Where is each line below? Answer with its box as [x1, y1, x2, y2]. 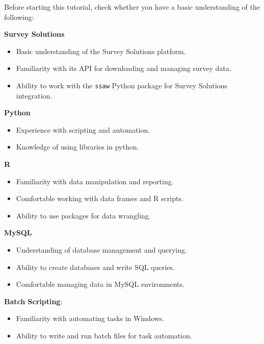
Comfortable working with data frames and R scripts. [16, 193, 183, 204]
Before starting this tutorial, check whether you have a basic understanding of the [4, 2, 260, 12]
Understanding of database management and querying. [16, 244, 187, 255]
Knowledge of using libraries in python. [16, 141, 139, 152]
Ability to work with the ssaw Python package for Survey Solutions [16, 80, 227, 90]
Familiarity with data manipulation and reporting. [16, 176, 174, 186]
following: [4, 11, 34, 22]
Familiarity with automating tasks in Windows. [16, 313, 165, 324]
